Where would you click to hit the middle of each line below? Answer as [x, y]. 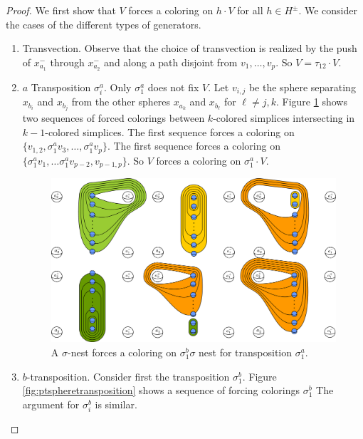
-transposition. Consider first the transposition [128, 376]
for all [250, 10]
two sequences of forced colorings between [114, 118]
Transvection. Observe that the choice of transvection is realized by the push [190, 48]
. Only [117, 87]
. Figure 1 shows [312, 102]
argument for [51, 404]
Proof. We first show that [61, 10]
